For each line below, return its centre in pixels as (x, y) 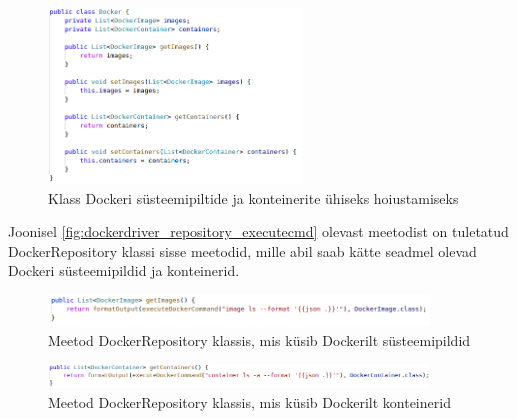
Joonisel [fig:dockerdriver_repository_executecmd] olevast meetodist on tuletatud (258, 231)
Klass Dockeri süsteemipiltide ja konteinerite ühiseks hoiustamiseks (253, 197)
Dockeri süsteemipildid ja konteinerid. (124, 270)
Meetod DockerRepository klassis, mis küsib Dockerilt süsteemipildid (259, 339)
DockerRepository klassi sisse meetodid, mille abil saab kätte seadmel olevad (242, 250)
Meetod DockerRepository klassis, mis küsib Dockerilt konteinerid (249, 402)
